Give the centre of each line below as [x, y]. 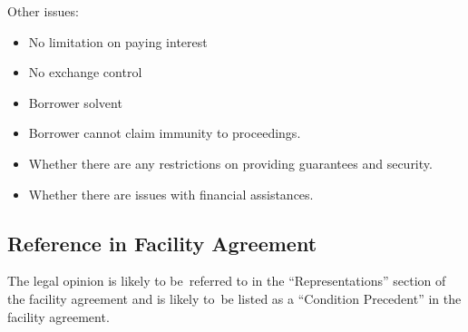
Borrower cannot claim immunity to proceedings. [165, 133]
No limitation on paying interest [118, 41]
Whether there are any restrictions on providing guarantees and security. [230, 163]
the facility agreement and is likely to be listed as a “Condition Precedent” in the [234, 298]
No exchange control [85, 72]
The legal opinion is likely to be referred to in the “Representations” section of [227, 281]
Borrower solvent [75, 102]
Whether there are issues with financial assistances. [171, 194]
